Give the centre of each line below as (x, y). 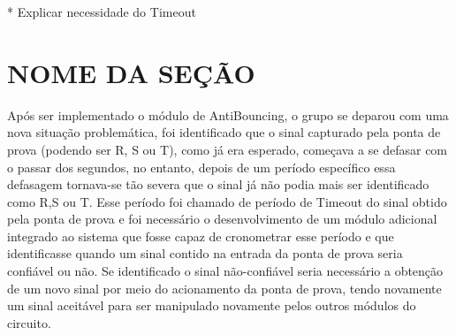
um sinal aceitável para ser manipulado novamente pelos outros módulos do (212, 305)
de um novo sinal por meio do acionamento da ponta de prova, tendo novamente (224, 288)
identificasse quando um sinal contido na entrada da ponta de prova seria (205, 253)
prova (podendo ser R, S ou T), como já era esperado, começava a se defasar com (228, 149)
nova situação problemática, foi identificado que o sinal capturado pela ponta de (224, 132)
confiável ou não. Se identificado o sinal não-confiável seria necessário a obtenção (225, 271)
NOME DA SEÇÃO (131, 72)
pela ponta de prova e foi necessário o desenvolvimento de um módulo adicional (222, 219)
